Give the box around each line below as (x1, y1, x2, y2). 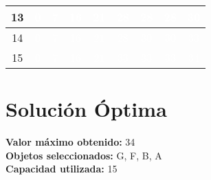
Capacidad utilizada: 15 (5, 161, 118, 176)
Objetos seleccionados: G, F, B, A (5, 148, 162, 162)
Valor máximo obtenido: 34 (5, 135, 135, 149)
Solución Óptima (5, 95, 167, 123)
